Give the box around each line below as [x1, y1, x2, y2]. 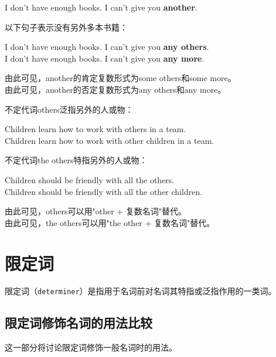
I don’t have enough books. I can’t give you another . [5, 1, 197, 13]
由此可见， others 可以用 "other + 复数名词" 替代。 [5, 205, 187, 217]
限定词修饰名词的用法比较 [5, 314, 152, 332]
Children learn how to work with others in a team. [5, 123, 186, 135]
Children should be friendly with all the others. [5, 173, 175, 186]
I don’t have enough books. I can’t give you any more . [5, 52, 205, 64]
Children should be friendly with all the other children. [5, 185, 203, 197]
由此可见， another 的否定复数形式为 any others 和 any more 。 [5, 83, 226, 95]
